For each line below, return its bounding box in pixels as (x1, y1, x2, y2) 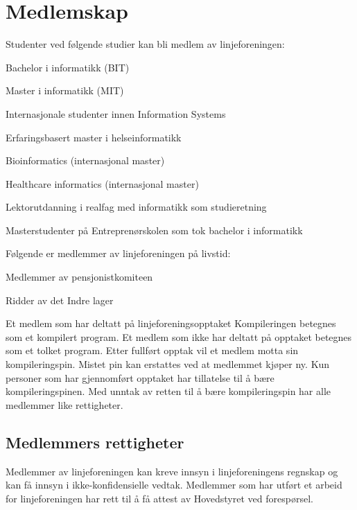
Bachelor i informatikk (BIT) (6, 60, 130, 74)
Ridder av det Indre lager (6, 292, 114, 307)
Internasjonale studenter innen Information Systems (6, 106, 226, 121)
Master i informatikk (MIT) (6, 83, 124, 98)
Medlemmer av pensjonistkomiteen (6, 270, 153, 284)
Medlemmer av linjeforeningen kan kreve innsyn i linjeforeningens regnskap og (6, 464, 338, 478)
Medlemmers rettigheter (6, 431, 184, 452)
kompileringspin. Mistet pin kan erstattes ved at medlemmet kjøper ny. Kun (6, 357, 330, 371)
